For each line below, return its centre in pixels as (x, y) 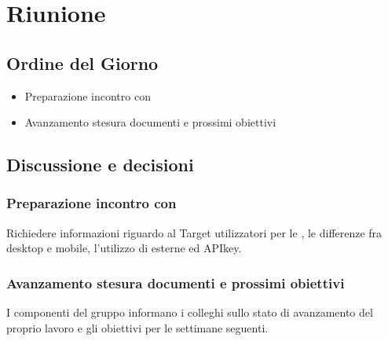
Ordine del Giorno (82, 62)
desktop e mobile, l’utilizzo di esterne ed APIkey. (124, 248)
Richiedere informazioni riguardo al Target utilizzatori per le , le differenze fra (194, 232)
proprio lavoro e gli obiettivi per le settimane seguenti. (137, 327)
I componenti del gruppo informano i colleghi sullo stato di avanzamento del (190, 312)
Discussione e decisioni (100, 165)
